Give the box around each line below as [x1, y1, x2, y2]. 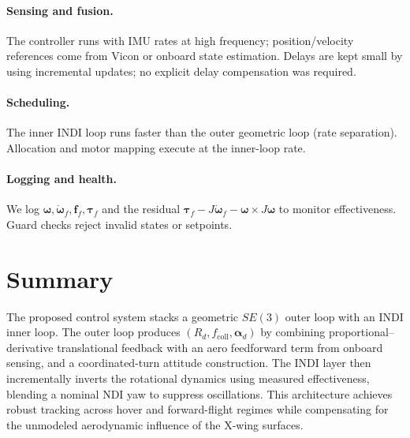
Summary [6, 262, 114, 294]
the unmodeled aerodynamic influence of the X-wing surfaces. [6, 416, 304, 432]
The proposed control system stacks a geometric [6, 308, 239, 324]
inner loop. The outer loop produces [6, 324, 181, 340]
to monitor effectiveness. [278, 200, 397, 217]
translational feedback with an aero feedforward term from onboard [57, 339, 383, 355]
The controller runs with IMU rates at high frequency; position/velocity [6, 32, 354, 48]
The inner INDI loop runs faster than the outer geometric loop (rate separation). [6, 124, 397, 140]
